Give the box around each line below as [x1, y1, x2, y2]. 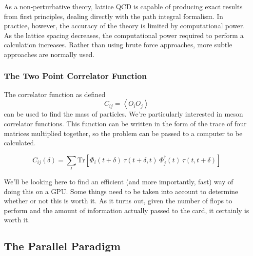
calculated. [4, 138, 36, 148]
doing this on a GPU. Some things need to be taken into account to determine [4, 186, 238, 196]
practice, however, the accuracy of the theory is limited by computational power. [4, 20, 245, 31]
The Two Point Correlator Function [4, 70, 147, 82]
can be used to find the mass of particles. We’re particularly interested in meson [4, 109, 243, 119]
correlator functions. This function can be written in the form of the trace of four [4, 118, 247, 128]
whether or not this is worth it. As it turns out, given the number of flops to [4, 196, 233, 206]
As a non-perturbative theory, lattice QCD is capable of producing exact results [4, 1, 243, 11]
